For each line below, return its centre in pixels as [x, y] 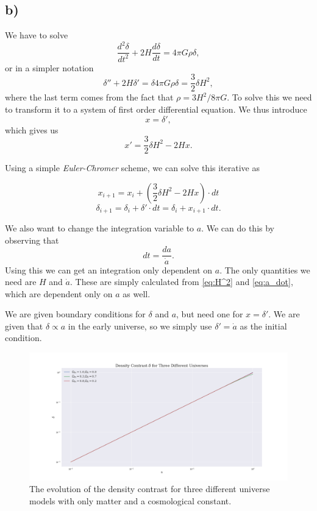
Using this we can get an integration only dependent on [109, 270]
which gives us [32, 129]
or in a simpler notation [49, 67]
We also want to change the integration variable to [100, 228]
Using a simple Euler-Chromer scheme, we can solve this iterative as [132, 168]
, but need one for [210, 314]
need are [21, 282]
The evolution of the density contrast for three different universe [150, 489]
